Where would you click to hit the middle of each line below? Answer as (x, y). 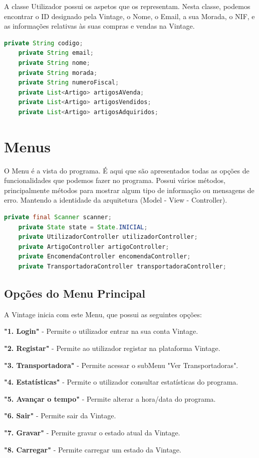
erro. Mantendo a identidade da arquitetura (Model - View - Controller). (116, 200)
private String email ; (56, 53)
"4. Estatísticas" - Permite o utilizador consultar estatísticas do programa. (121, 382)
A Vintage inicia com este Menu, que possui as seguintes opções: (103, 314)
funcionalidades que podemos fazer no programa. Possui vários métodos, (115, 180)
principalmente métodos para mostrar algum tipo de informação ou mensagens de (129, 190)
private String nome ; (54, 63)
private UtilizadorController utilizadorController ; (108, 237)
